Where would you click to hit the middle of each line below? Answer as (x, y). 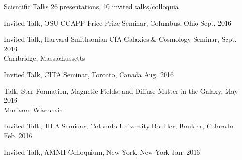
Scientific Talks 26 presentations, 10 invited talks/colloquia (91, 6)
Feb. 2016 (18, 135)
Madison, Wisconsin (34, 109)
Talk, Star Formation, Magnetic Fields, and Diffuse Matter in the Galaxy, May (121, 90)
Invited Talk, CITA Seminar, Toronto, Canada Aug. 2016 (89, 74)
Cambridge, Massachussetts (45, 58)
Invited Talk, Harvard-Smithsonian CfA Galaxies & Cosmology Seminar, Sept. (120, 39)
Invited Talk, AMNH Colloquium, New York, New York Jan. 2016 (102, 152)
